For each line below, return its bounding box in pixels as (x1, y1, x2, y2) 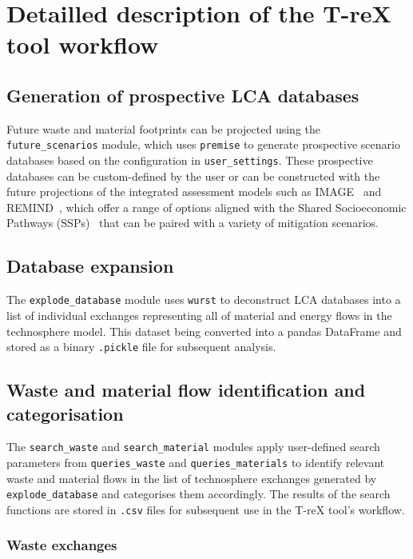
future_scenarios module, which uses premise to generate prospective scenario (6, 136, 400, 153)
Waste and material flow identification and (6, 377, 366, 402)
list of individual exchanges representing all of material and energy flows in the (6, 306, 392, 323)
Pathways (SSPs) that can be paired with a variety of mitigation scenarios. (6, 214, 379, 231)
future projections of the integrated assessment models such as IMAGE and (6, 183, 382, 200)
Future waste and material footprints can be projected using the (6, 120, 320, 137)
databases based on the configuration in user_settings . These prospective (6, 152, 373, 169)
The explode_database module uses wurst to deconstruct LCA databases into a (6, 291, 401, 308)
